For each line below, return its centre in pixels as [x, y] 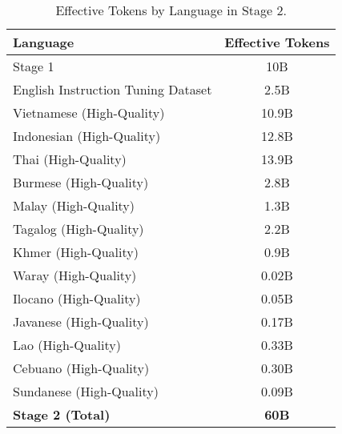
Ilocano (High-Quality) [77, 298]
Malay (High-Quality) [74, 205]
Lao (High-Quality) [67, 345]
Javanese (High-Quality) [81, 321]
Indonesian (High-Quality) [87, 136]
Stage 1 [34, 66]
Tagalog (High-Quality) [78, 229]
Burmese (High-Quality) [81, 182]
